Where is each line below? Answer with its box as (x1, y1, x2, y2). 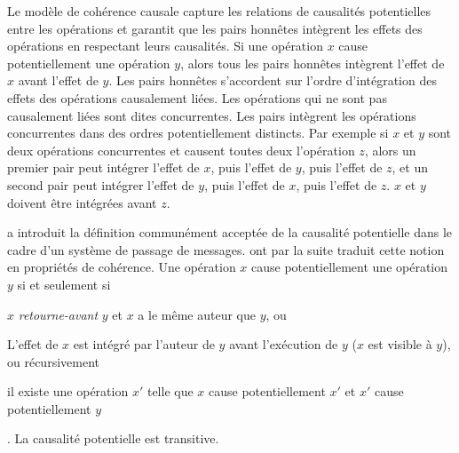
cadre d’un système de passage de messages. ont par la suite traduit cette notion (7, 240, 445, 258)
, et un (392, 158, 429, 177)
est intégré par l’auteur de (73, 335, 215, 354)
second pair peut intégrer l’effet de (7, 175, 194, 194)
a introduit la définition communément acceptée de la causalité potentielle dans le (7, 223, 453, 242)
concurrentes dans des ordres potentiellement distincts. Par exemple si (7, 123, 389, 142)
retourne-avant (18, 305, 99, 323)
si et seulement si (17, 274, 111, 293)
